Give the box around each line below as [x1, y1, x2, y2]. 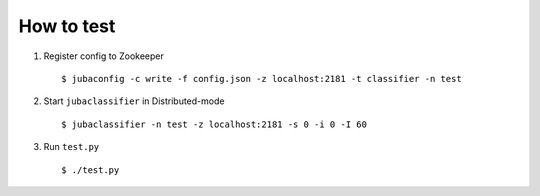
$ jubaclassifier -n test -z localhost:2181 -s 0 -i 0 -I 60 [61, 118, 367, 130]
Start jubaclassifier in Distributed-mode [43, 95, 225, 107]
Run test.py [43, 141, 100, 153]
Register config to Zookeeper [43, 50, 164, 62]
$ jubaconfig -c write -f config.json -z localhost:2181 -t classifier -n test [61, 73, 462, 84]
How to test [18, 15, 116, 37]
